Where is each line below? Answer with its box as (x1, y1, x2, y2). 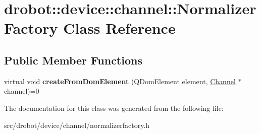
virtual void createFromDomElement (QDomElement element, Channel (4, 76, 236, 86)
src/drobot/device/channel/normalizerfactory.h (4, 119, 150, 130)
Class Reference (63, 18, 176, 38)
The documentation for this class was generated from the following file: (4, 102, 224, 113)
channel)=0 (4, 86, 39, 96)
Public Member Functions (4, 52, 142, 68)
